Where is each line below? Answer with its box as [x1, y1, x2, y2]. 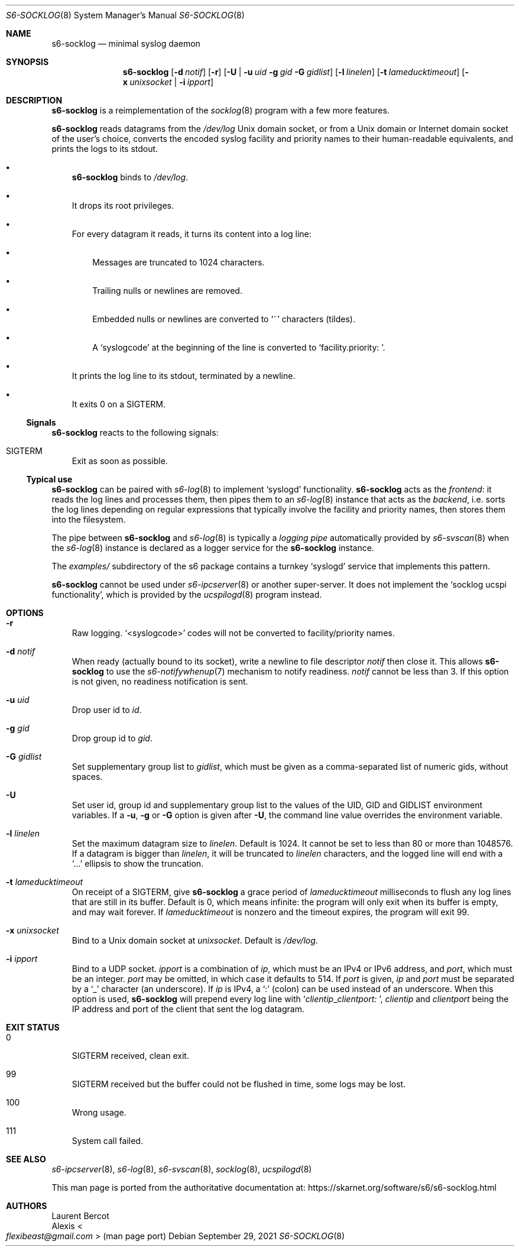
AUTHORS [6, 1201, 47, 1211]
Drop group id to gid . [72, 733, 153, 743]
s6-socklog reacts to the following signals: [51, 427, 219, 437]
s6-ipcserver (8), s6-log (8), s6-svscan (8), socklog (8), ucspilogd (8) [51, 1164, 312, 1174]
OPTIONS [6, 608, 44, 618]
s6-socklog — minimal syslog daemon [51, 38, 200, 48]
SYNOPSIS [6, 57, 49, 67]
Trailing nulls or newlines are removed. [92, 286, 242, 296]
